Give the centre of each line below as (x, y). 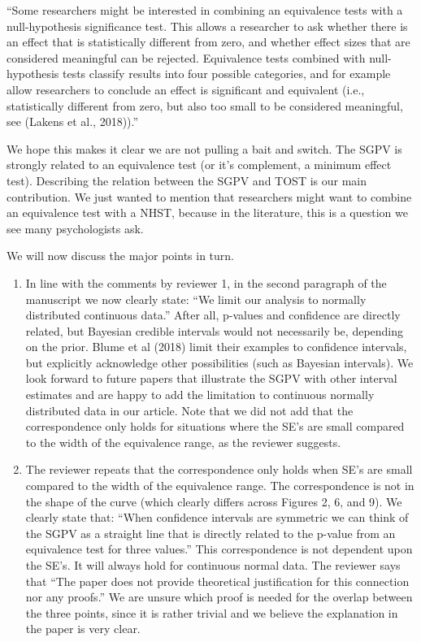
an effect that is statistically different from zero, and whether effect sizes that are (208, 42)
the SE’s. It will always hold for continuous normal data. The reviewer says (213, 565)
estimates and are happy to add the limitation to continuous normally (200, 395)
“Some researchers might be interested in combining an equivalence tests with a (205, 10)
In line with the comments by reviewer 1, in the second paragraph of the (206, 282)
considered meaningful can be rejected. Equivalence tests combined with (186, 57)
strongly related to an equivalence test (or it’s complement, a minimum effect (199, 165)
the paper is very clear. (83, 629)
